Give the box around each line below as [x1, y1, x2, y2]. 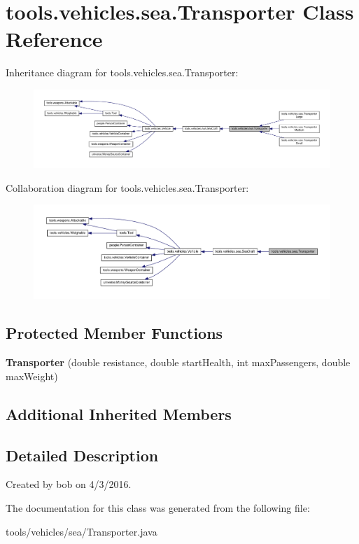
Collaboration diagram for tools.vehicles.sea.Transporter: [6, 180, 249, 195]
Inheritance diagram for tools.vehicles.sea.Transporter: [6, 65, 239, 80]
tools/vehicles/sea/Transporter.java [6, 524, 157, 538]
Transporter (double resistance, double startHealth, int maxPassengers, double [6, 355, 351, 370]
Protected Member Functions [6, 322, 223, 344]
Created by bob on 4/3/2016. [6, 477, 132, 491]
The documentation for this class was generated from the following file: [6, 500, 310, 515]
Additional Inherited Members [6, 403, 232, 424]
